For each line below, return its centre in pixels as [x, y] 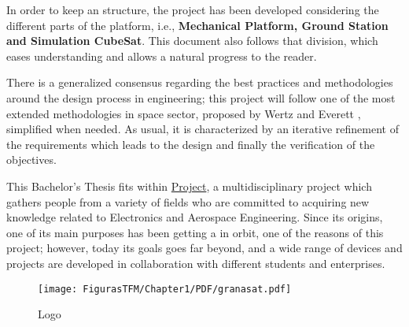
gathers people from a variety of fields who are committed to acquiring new [188, 201]
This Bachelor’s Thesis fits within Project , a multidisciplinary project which [189, 186]
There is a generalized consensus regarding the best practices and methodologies [200, 82]
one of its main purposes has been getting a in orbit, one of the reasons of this [195, 232]
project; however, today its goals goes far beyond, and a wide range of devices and [204, 248]
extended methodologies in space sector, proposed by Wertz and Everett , [184, 113]
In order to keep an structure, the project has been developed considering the [193, 9]
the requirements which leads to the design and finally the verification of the [191, 144]
